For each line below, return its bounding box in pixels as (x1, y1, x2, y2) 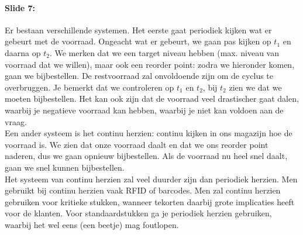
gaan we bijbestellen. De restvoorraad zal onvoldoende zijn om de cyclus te (5, 70, 274, 82)
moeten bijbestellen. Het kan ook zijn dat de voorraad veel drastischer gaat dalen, (5, 92, 299, 105)
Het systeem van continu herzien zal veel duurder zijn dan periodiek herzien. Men (5, 172, 298, 185)
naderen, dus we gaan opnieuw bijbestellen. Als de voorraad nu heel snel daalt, (5, 150, 288, 162)
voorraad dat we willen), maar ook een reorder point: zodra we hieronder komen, (5, 58, 295, 70)
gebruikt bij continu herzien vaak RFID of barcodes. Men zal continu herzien (5, 184, 281, 196)
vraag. (5, 115, 27, 127)
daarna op (5, 46, 41, 58)
